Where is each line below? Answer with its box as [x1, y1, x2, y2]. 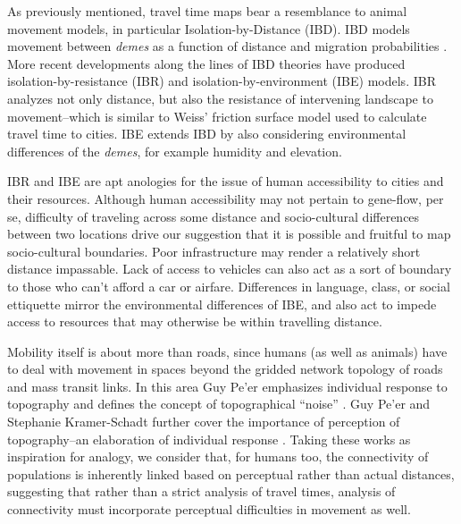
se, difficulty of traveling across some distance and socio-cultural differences [7, 207, 420, 225]
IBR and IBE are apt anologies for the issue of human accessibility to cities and [7, 172, 444, 190]
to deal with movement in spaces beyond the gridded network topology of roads [7, 359, 443, 378]
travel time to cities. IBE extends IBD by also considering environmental [7, 124, 407, 143]
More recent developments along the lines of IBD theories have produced [7, 54, 406, 72]
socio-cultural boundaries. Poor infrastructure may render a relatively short [7, 241, 421, 260]
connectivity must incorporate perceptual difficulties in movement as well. [7, 500, 411, 519]
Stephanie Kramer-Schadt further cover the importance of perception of [7, 412, 400, 431]
